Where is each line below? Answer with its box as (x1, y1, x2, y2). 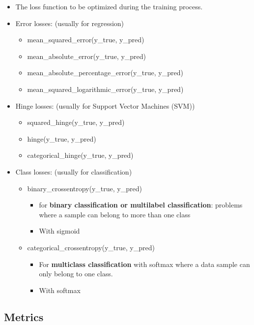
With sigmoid (39, 226, 80, 236)
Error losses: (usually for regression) (15, 18, 124, 28)
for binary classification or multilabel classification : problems (39, 200, 243, 210)
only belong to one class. (39, 268, 113, 279)
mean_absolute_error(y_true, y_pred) (27, 51, 146, 61)
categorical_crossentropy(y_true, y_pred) (27, 242, 155, 252)
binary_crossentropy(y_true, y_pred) (27, 183, 142, 193)
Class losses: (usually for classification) (15, 166, 132, 177)
